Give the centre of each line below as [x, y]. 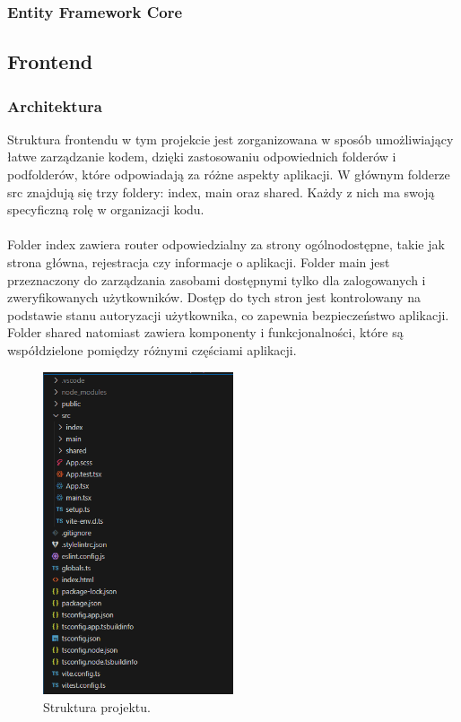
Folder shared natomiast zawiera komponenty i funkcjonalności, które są [205, 332]
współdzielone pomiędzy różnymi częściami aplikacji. [152, 349]
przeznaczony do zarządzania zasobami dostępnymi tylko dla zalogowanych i [217, 279]
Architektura [55, 105]
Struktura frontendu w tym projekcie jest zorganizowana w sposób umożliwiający [230, 139]
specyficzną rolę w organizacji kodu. [106, 209]
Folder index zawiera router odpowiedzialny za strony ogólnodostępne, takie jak [226, 244]
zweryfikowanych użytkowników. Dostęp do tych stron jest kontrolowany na [214, 297]
